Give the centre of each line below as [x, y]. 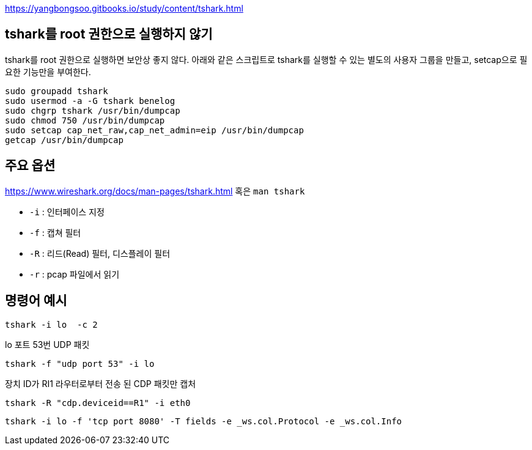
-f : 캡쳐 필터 [55, 232]
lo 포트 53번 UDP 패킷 [47, 344]
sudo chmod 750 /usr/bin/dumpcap [85, 120]
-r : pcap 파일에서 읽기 [75, 274]
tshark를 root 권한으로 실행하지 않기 [109, 34]
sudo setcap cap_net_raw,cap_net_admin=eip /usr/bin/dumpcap [154, 130]
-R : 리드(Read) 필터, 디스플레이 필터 [100, 253]
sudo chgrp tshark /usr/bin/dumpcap [93, 110]
